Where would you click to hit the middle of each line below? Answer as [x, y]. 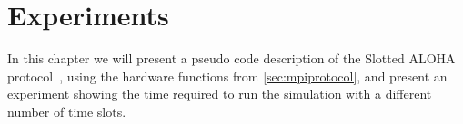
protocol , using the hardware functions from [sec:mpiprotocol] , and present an [227, 76]
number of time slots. [67, 111]
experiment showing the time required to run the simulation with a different [220, 94]
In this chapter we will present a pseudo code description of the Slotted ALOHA [231, 58]
